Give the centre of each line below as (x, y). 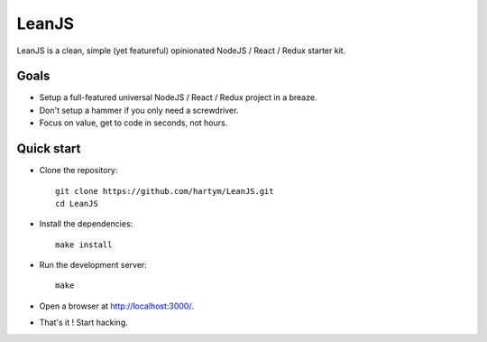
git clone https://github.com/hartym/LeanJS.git (165, 191)
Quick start (49, 149)
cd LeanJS (77, 203)
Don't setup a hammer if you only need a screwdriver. (139, 110)
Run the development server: (93, 265)
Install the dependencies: (86, 224)
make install (84, 245)
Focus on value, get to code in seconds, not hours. (133, 123)
